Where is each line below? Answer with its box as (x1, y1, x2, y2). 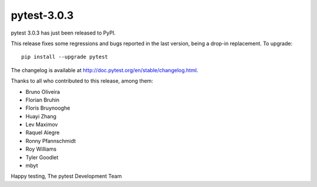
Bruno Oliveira (25, 88, 60, 95)
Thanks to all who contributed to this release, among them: (11, 77, 154, 84)
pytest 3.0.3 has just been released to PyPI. (11, 29, 116, 36)
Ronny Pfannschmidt (25, 137, 76, 144)
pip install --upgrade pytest (21, 53, 109, 60)
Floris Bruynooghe (25, 104, 70, 111)
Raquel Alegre (25, 129, 60, 136)
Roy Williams (25, 145, 57, 152)
